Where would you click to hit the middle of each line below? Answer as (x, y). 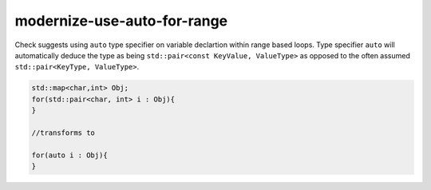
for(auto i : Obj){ (69, 155)
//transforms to (63, 133)
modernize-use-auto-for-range (121, 21)
